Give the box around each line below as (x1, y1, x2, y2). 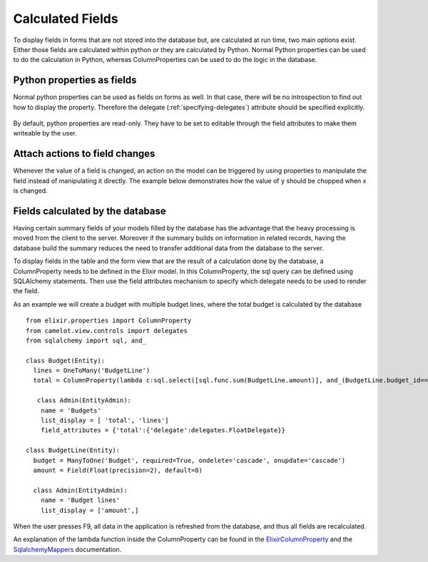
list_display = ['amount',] (40, 506, 139, 514)
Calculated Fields (13, 11, 118, 26)
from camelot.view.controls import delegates (26, 327, 188, 334)
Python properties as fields (13, 74, 137, 86)
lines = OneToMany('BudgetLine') (33, 367, 151, 374)
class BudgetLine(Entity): (26, 446, 121, 454)
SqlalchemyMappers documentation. (13, 545, 122, 553)
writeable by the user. (13, 129, 78, 138)
